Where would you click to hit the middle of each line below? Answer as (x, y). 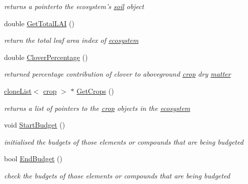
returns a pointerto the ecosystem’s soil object (74, 6)
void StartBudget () (35, 125)
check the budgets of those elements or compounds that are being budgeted (117, 175)
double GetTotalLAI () (39, 23)
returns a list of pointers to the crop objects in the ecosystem (97, 108)
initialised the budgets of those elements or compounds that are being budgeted (124, 141)
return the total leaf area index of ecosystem (71, 40)
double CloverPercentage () (46, 57)
